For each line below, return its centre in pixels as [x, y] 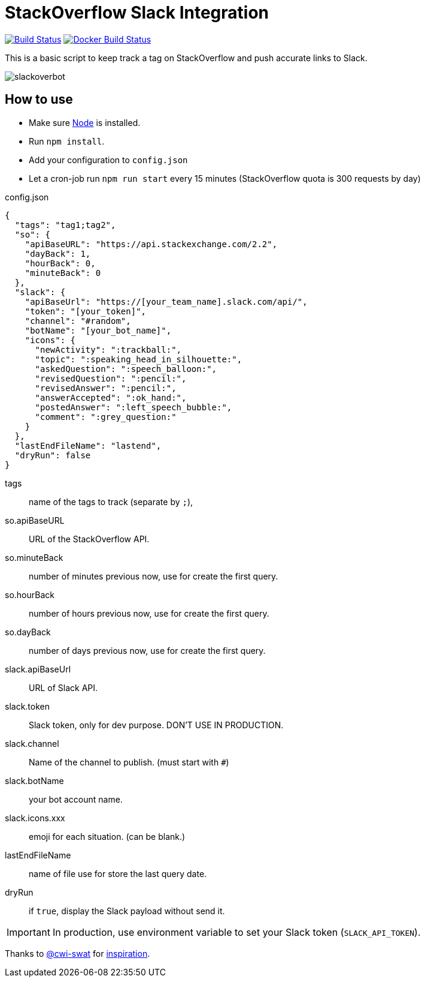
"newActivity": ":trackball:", [108, 349]
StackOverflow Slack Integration [137, 13]
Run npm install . [67, 141]
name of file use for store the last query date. [118, 873]
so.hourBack [30, 594]
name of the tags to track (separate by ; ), [111, 501]
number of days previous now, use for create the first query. [147, 650]
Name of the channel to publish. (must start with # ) [129, 762]
